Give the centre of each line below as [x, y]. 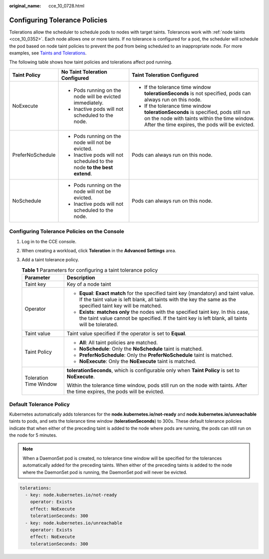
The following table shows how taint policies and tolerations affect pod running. [91, 62]
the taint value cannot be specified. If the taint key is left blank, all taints [163, 318]
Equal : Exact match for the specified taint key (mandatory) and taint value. [167, 293]
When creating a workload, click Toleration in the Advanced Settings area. [99, 251]
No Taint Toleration [84, 71]
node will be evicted [97, 96]
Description [81, 278]
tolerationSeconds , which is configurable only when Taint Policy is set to [153, 371]
